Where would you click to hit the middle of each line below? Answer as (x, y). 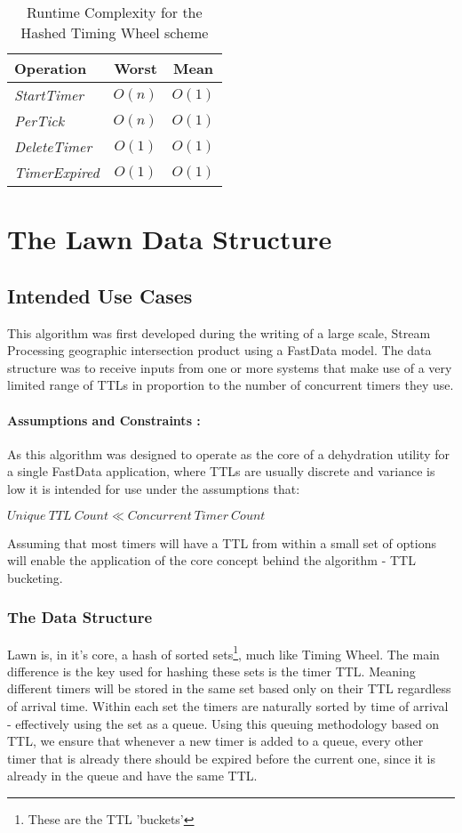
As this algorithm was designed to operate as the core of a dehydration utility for (228, 453)
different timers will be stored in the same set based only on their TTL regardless (229, 688)
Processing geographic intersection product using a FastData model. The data (219, 350)
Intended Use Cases (100, 295)
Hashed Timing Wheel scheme (115, 32)
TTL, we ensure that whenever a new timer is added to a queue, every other (215, 741)
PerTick (40, 121)
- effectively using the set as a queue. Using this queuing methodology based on (223, 723)
